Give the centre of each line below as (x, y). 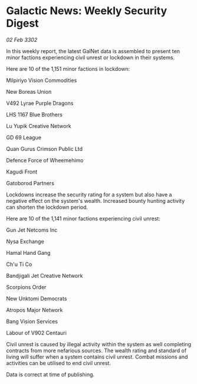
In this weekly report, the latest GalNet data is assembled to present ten (93, 51)
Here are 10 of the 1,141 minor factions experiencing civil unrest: (83, 218)
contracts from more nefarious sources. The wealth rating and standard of (96, 350)
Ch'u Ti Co (19, 264)
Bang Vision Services (32, 321)
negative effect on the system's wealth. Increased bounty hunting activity (96, 201)
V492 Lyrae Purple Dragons (40, 103)
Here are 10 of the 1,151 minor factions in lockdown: (68, 68)
